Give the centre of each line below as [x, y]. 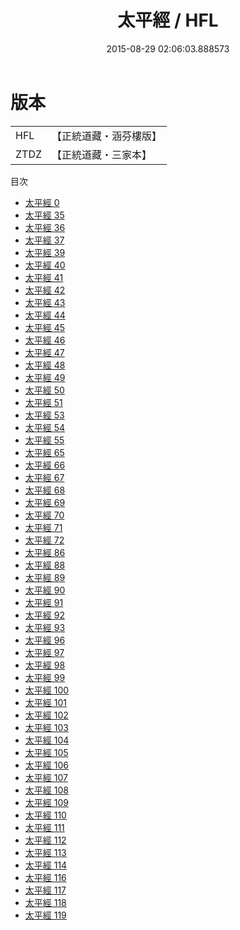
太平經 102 [46, 715]
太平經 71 [43, 527]
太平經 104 [47, 740]
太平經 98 [45, 665]
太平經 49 [45, 377]
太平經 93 [45, 627]
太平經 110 [45, 815]
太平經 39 [45, 252]
